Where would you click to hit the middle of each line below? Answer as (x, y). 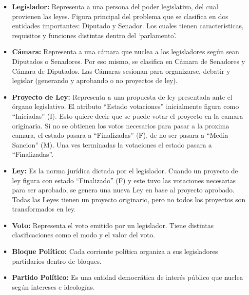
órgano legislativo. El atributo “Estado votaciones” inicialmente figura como (125, 106)
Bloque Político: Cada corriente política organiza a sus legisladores (115, 251)
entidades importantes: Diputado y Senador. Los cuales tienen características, (128, 26)
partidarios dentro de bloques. (57, 261)
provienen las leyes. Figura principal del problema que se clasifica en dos (120, 16)
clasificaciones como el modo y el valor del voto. (83, 235)
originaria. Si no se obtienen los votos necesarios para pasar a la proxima (121, 125)
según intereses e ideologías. (53, 286)
